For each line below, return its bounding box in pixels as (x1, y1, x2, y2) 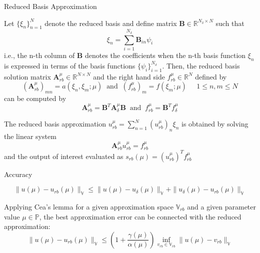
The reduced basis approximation (4, 118, 106, 129)
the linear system (4, 131, 56, 141)
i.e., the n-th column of (4, 49, 75, 60)
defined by (195, 71, 227, 81)
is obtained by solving (181, 118, 248, 129)
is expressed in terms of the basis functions (4, 60, 135, 70)
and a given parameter (187, 201, 256, 211)
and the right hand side (93, 71, 165, 81)
